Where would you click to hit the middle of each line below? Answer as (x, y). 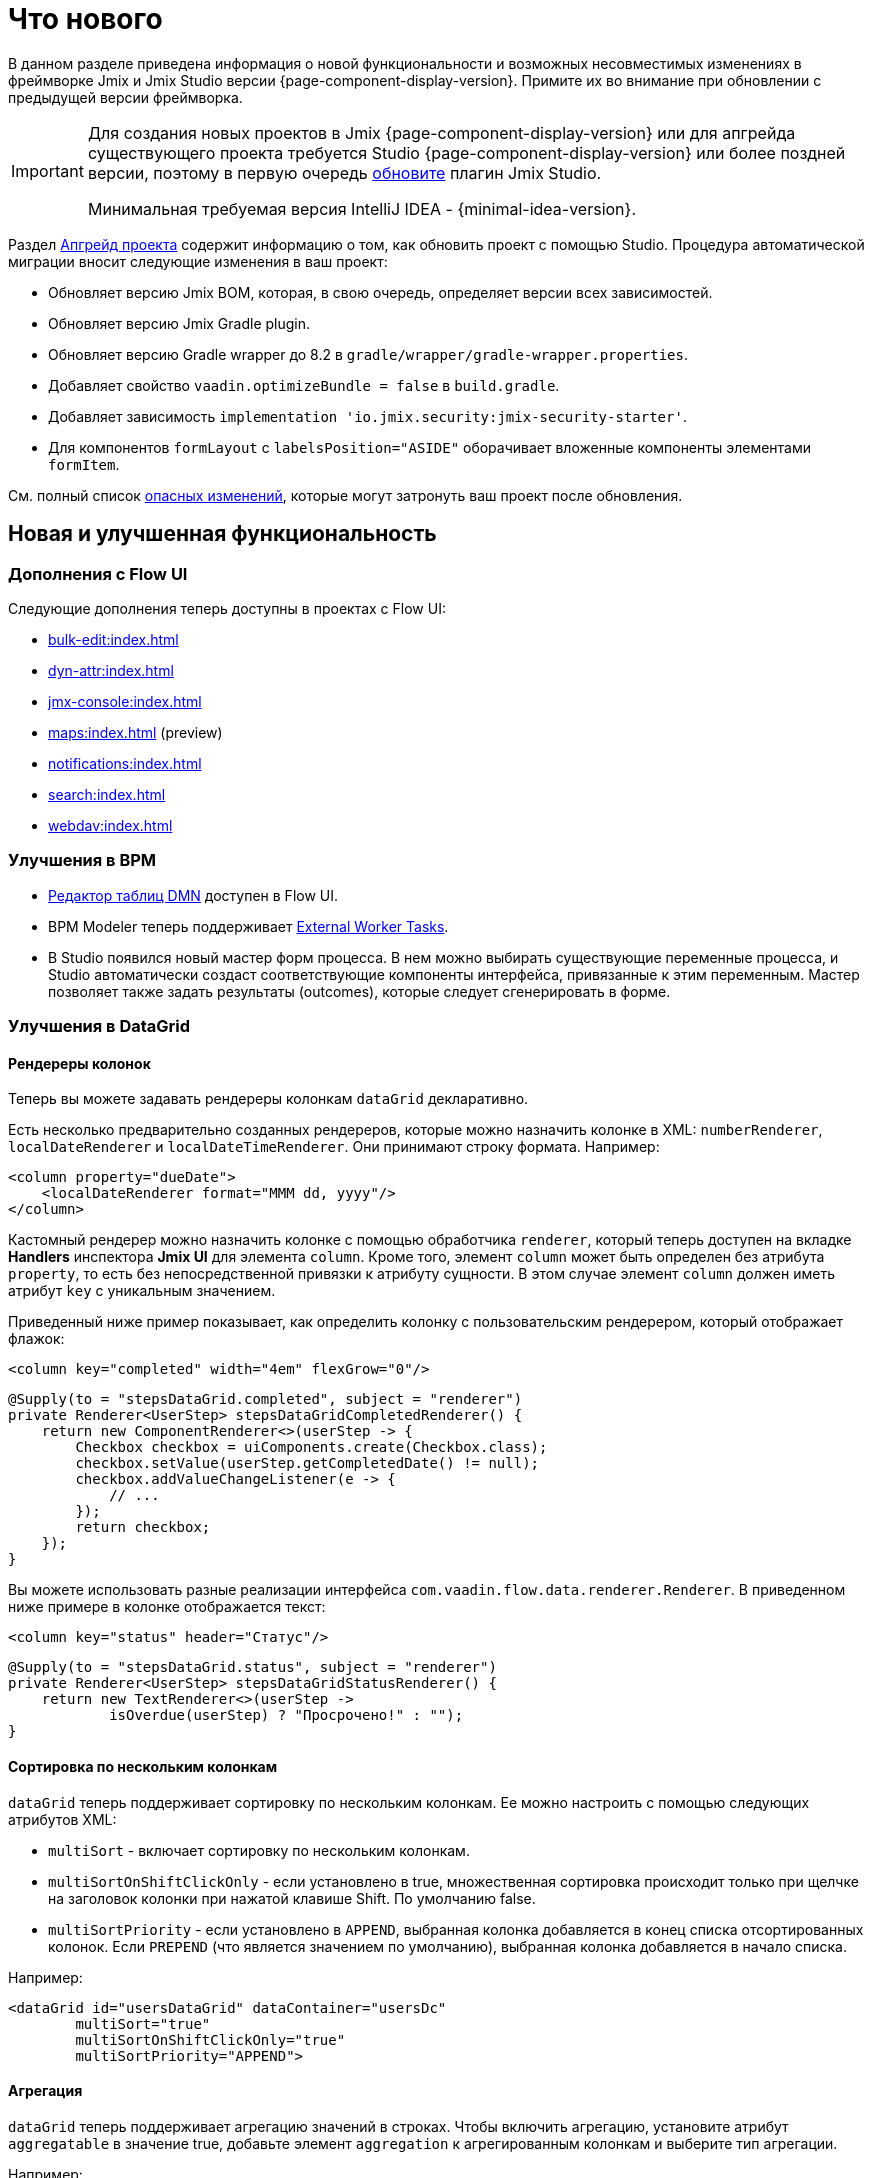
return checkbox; (143, 1527)
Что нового (85, 19)
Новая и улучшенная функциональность (222, 534)
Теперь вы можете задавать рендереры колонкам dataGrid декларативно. (268, 1099)
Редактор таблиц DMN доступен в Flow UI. (193, 895)
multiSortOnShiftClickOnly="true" (210, 2039)
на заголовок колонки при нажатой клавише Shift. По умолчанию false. (292, 1898)
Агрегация (45, 2091)
